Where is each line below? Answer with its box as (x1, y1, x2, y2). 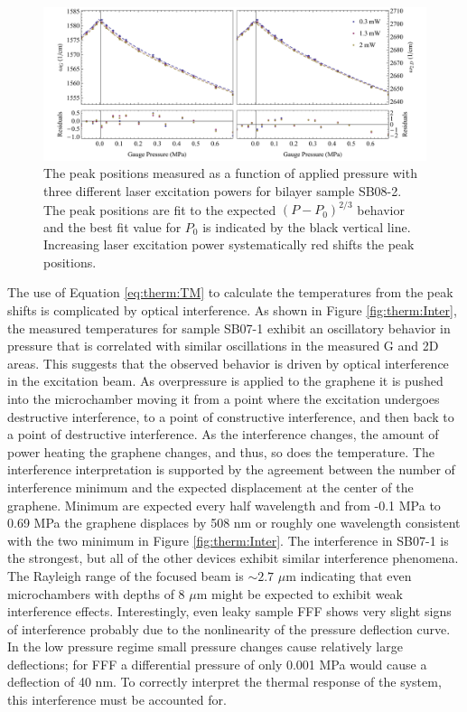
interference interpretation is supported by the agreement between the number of (7, 460, 455, 479)
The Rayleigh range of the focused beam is (7, 566, 244, 585)
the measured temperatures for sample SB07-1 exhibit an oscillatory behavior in (7, 318, 451, 337)
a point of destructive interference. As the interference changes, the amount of (7, 425, 439, 444)
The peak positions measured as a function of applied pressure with (43, 164, 417, 183)
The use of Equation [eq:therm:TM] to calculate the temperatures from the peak (7, 283, 453, 302)
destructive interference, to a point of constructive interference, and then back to (7, 407, 454, 426)
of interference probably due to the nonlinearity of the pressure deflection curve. (7, 619, 451, 638)
